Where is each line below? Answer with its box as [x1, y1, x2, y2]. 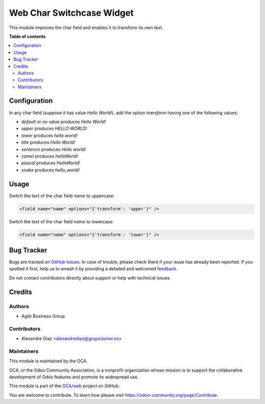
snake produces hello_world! [21, 167, 79, 173]
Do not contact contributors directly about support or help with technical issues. [9, 275, 171, 280]
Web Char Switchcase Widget [9, 7, 134, 18]
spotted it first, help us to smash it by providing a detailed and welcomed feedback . [9, 266, 178, 272]
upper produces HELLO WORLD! [21, 125, 87, 131]
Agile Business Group [21, 313, 65, 319]
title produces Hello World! [21, 139, 76, 145]
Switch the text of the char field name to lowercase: [9, 218, 114, 224]
